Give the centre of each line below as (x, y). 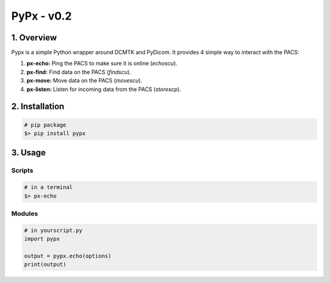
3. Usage (28, 153)
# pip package (45, 125)
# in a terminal (49, 187)
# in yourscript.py (53, 230)
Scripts (22, 171)
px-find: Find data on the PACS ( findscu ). (79, 72)
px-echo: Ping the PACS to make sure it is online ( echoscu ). (102, 64)
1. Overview (34, 38)
